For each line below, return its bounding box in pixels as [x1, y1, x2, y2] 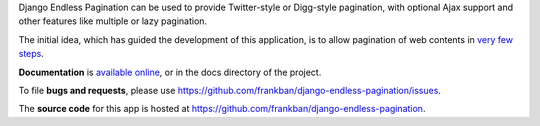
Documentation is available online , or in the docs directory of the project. [18, 66, 322, 78]
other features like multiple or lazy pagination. [18, 15, 208, 27]
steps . [18, 48, 45, 60]
